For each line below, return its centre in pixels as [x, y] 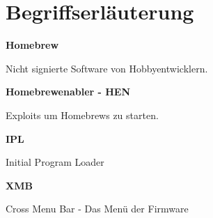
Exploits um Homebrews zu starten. [82, 115]
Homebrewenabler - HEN [68, 92]
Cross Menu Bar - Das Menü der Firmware [97, 209]
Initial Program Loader [55, 162]
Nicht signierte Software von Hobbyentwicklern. [107, 68]
